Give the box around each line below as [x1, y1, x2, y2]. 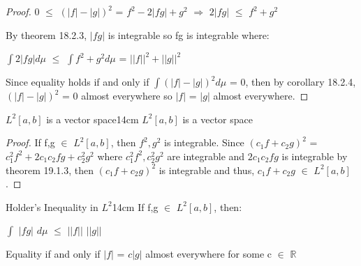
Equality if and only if [6, 247, 101, 261]
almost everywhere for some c [145, 247, 272, 261]
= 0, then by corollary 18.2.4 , [229, 75, 356, 89]
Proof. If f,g [6, 135, 55, 150]
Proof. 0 [6, 4, 40, 18]
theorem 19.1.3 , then [6, 162, 94, 177]
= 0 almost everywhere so [62, 88, 172, 103]
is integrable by [281, 148, 348, 163]
